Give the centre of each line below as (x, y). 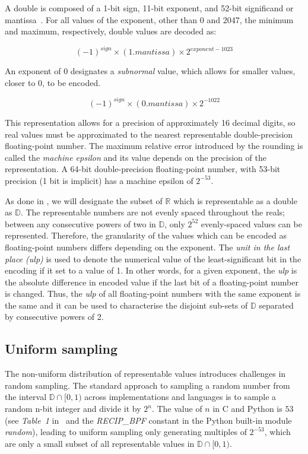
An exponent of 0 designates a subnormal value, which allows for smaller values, (150, 71)
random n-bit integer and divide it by (73, 409)
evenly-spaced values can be (251, 223)
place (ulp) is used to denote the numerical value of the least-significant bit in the (153, 258)
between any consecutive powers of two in (80, 223)
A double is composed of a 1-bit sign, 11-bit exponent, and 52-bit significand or (149, 8)
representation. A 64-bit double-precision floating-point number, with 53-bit (143, 169)
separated (276, 305)
